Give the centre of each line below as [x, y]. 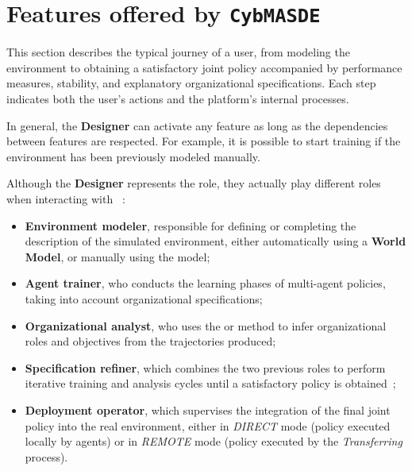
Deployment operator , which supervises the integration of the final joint [208, 409]
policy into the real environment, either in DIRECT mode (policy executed [208, 425]
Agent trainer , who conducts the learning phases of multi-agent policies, [205, 283]
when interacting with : [66, 199]
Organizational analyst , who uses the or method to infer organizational [206, 325]
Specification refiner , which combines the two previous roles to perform [205, 367]
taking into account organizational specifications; [144, 298]
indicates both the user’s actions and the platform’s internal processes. [178, 99]
